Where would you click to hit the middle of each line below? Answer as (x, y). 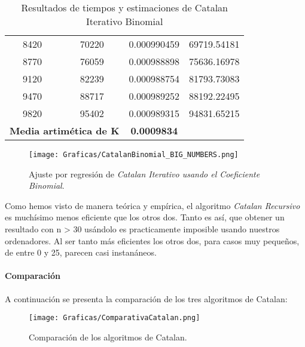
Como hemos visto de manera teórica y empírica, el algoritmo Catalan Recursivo (152, 205)
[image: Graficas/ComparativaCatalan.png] (115, 318)
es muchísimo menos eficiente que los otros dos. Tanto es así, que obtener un (145, 217)
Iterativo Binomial (125, 21)
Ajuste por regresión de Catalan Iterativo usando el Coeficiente (144, 173)
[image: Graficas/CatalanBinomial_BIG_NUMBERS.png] (134, 155)
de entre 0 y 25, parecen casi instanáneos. (81, 252)
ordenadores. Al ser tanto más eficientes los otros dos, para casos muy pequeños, (152, 240)
